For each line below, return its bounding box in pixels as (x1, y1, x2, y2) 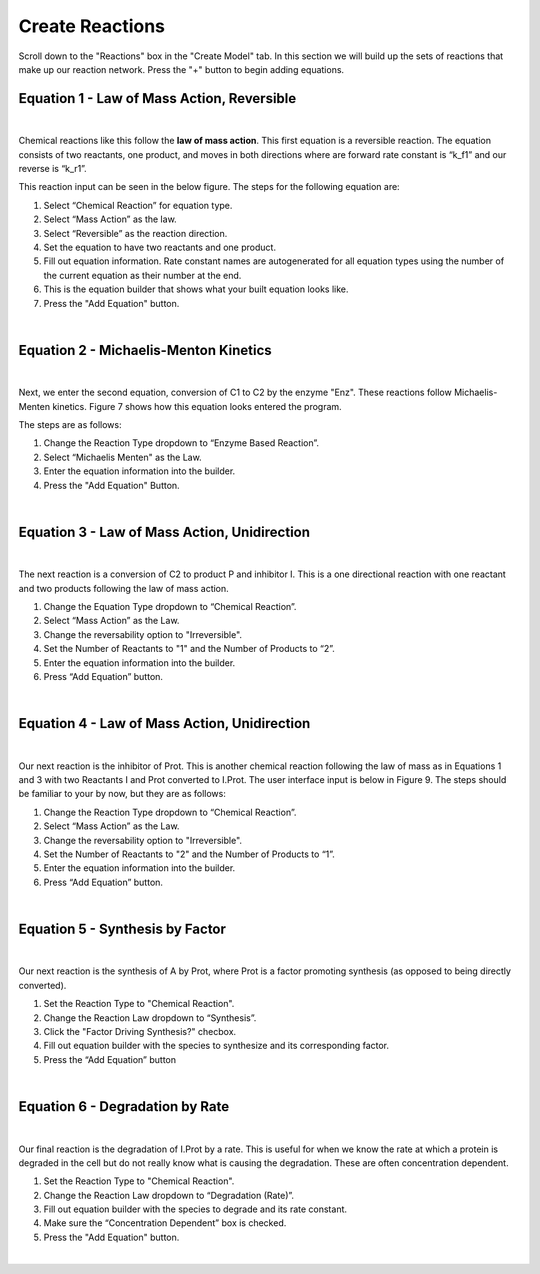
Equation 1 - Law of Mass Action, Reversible (18, 90, 297, 107)
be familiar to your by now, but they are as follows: (18, 788, 227, 800)
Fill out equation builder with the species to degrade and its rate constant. (43, 1203, 348, 1215)
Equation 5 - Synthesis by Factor (18, 921, 227, 937)
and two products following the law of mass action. (18, 582, 229, 594)
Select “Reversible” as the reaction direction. (43, 227, 228, 239)
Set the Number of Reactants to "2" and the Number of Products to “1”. (43, 848, 335, 860)
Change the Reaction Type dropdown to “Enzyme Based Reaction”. (43, 437, 320, 449)
